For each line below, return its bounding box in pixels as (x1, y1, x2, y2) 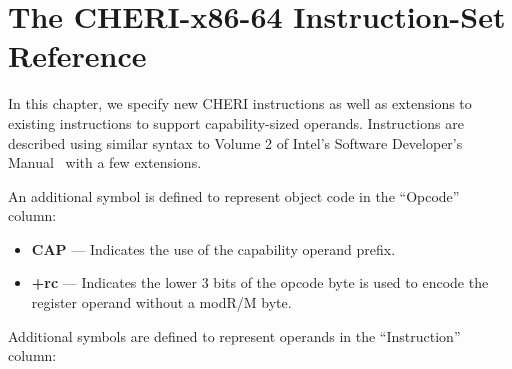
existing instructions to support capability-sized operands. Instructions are (8, 112, 464, 133)
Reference (8, 35, 147, 76)
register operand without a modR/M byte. (31, 292, 292, 313)
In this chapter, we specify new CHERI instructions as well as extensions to (8, 93, 472, 114)
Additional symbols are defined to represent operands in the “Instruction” (8, 325, 461, 346)
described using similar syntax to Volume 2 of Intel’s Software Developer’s (8, 132, 463, 153)
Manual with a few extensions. (8, 152, 202, 173)
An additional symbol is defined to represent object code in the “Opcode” (8, 185, 460, 206)
